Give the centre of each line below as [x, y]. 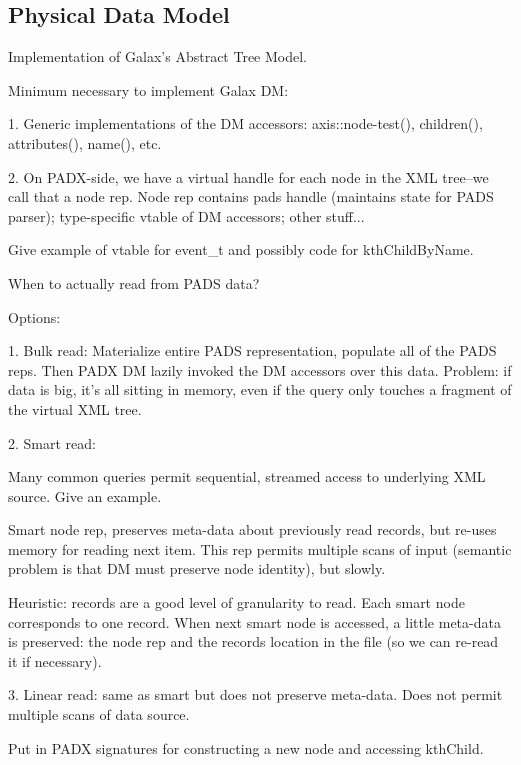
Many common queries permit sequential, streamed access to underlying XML [247, 476]
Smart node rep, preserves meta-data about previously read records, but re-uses [252, 529]
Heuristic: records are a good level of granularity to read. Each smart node [236, 602]
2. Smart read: [52, 442]
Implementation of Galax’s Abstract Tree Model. [157, 56]
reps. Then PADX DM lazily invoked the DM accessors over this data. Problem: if [260, 369]
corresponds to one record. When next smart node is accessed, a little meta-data [254, 621]
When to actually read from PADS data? [134, 282]
